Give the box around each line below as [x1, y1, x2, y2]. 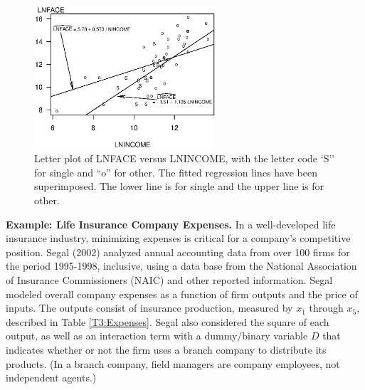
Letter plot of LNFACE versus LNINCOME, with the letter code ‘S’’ [34, 151, 335, 166]
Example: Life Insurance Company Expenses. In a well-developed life [6, 216, 336, 231]
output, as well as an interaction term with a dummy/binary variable [6, 328, 308, 343]
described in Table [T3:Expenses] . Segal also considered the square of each [6, 314, 329, 329]
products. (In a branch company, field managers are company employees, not [6, 356, 340, 371]
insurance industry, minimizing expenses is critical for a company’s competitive [6, 231, 351, 246]
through [309, 300, 344, 315]
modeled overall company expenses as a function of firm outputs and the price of [6, 286, 358, 301]
